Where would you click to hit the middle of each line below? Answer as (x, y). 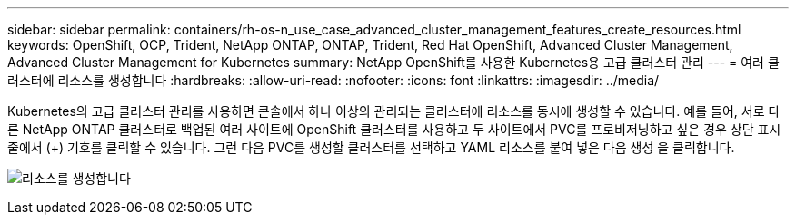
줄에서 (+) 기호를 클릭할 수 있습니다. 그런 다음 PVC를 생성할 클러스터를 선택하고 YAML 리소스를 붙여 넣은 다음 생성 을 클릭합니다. (371, 147)
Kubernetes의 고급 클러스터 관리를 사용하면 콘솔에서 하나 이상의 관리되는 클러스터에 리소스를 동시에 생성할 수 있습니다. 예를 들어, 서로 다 (394, 111)
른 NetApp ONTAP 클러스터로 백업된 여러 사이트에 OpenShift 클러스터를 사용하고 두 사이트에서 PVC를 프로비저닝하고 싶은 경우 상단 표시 (394, 129)
